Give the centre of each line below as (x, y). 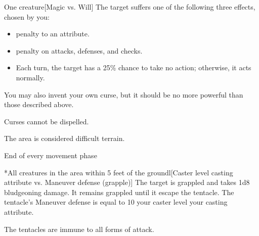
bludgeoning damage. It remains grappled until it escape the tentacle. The (119, 192)
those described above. (39, 104)
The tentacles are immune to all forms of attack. (79, 229)
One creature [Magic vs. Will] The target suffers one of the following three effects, (130, 7)
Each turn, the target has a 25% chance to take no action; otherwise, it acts (134, 67)
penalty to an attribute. (53, 34)
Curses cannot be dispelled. (47, 121)
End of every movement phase (51, 155)
